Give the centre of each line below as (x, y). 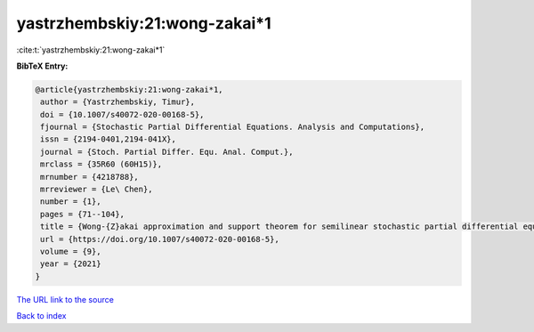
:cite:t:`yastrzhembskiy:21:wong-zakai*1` (91, 50)
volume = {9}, (71, 251)
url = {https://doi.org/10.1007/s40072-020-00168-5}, (160, 239)
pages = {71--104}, (82, 214)
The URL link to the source (65, 299)
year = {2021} (71, 264)
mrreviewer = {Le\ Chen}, (97, 190)
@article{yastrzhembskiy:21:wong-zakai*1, (129, 89)
